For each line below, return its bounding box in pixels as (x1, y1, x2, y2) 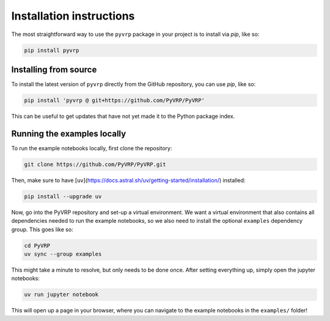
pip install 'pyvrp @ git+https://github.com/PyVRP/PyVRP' (24, 97, 205, 104)
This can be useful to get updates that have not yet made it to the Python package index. (11, 113, 235, 120)
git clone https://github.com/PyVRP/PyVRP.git (24, 161, 166, 168)
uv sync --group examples (24, 251, 102, 258)
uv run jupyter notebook (24, 291, 99, 298)
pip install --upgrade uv (24, 193, 102, 200)
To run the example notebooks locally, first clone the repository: (11, 144, 172, 152)
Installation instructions (11, 9, 135, 23)
